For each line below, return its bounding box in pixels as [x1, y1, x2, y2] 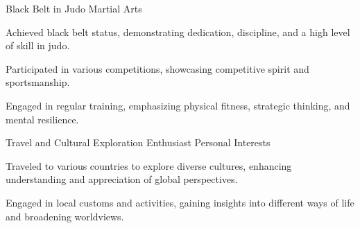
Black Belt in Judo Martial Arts [6, 1, 142, 15]
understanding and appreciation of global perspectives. [6, 172, 238, 186]
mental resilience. [6, 112, 79, 126]
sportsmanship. [6, 75, 70, 89]
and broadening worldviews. [6, 209, 124, 223]
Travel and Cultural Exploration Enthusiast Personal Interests [6, 135, 271, 150]
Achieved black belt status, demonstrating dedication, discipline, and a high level [6, 24, 350, 39]
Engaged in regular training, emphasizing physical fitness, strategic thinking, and [6, 98, 350, 112]
